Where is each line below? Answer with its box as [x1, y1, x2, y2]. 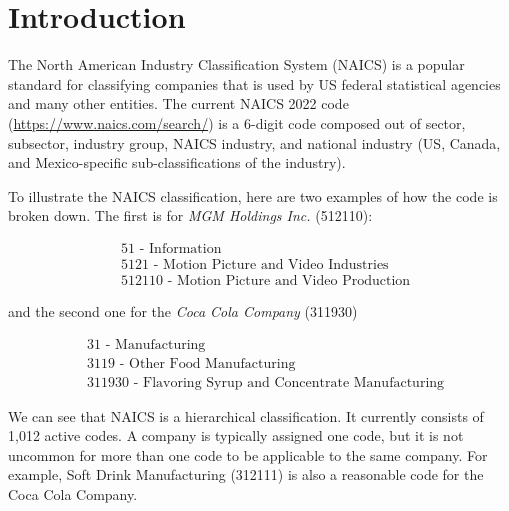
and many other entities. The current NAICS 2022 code [8, 93, 349, 114]
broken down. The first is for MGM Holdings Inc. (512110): [8, 205, 373, 226]
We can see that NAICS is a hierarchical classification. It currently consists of [8, 405, 484, 426]
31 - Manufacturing [87, 337, 206, 352]
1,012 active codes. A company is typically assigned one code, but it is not [8, 425, 464, 446]
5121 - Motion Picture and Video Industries [121, 257, 389, 272]
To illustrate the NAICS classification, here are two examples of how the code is [8, 185, 498, 206]
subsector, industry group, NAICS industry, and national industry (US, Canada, [8, 132, 501, 153]
